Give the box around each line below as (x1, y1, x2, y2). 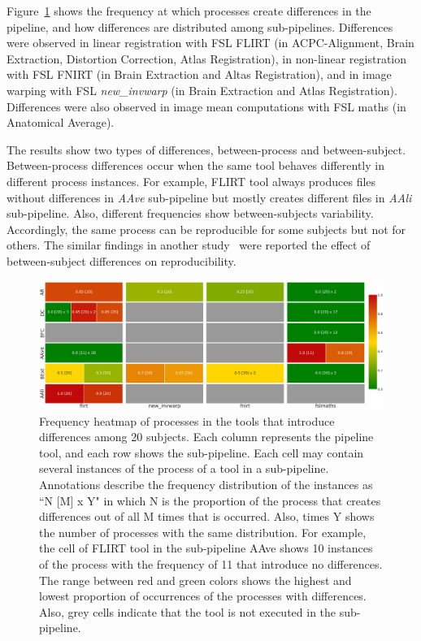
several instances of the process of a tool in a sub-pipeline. (39, 460, 329, 477)
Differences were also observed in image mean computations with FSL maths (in (7, 97, 406, 115)
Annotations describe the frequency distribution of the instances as (39, 476, 373, 493)
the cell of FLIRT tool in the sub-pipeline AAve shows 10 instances (39, 539, 373, 557)
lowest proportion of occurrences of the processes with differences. (39, 587, 367, 604)
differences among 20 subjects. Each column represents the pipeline (39, 428, 374, 445)
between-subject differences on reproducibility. (7, 252, 237, 269)
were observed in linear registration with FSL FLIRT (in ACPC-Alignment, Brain (7, 34, 414, 51)
